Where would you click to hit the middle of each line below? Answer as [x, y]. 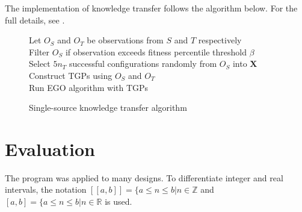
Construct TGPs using [71, 75]
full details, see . [35, 20]
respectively [220, 40]
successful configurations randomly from [143, 64]
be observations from [125, 40]
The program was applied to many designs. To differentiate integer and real [144, 177]
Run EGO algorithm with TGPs [89, 87]
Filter [39, 51]
